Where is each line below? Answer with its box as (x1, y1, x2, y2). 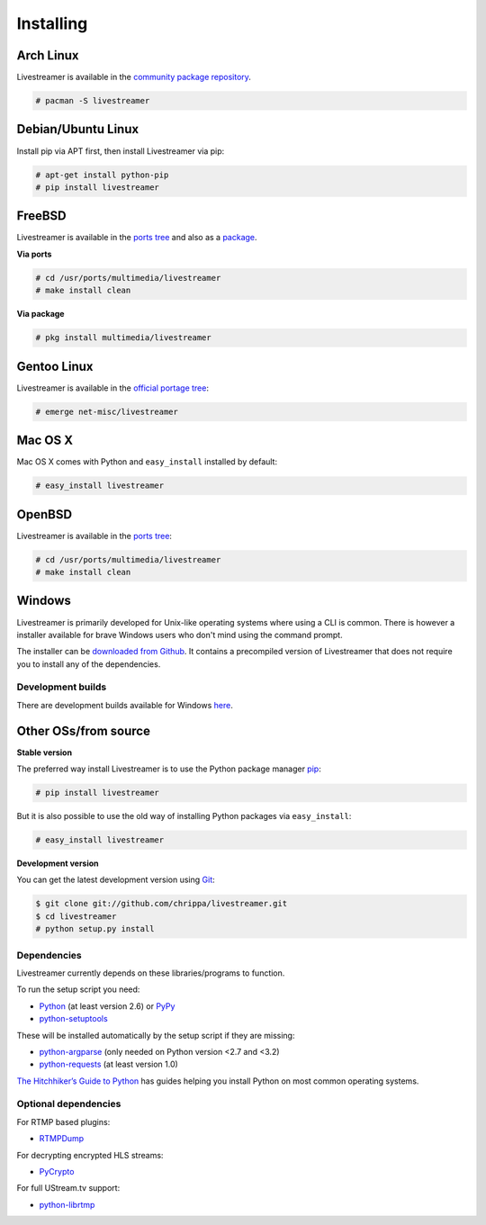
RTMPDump (39, 1133, 85, 1144)
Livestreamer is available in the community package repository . (16, 72, 252, 83)
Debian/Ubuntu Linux (16, 122, 139, 137)
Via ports (16, 248, 52, 259)
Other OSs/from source (16, 723, 150, 738)
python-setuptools (39, 1013, 108, 1024)
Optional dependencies (16, 1098, 121, 1111)
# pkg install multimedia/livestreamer (35, 333, 211, 343)
